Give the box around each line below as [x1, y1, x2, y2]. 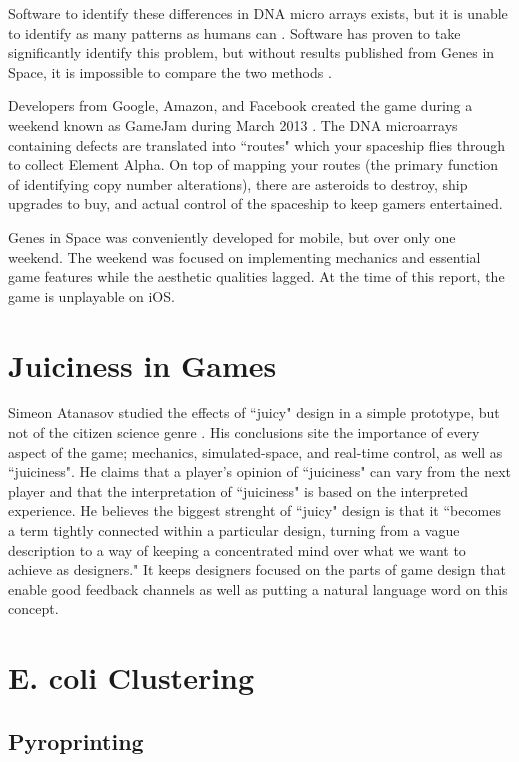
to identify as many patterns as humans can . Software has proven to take [8, 22, 461, 43]
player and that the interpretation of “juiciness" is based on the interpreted [8, 480, 468, 501]
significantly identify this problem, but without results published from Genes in [8, 42, 495, 63]
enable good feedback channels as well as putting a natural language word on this [8, 578, 508, 599]
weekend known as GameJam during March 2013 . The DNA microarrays [8, 114, 458, 135]
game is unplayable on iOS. [8, 285, 175, 306]
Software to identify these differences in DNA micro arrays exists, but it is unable [8, 3, 508, 23]
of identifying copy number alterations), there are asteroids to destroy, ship [8, 173, 468, 194]
